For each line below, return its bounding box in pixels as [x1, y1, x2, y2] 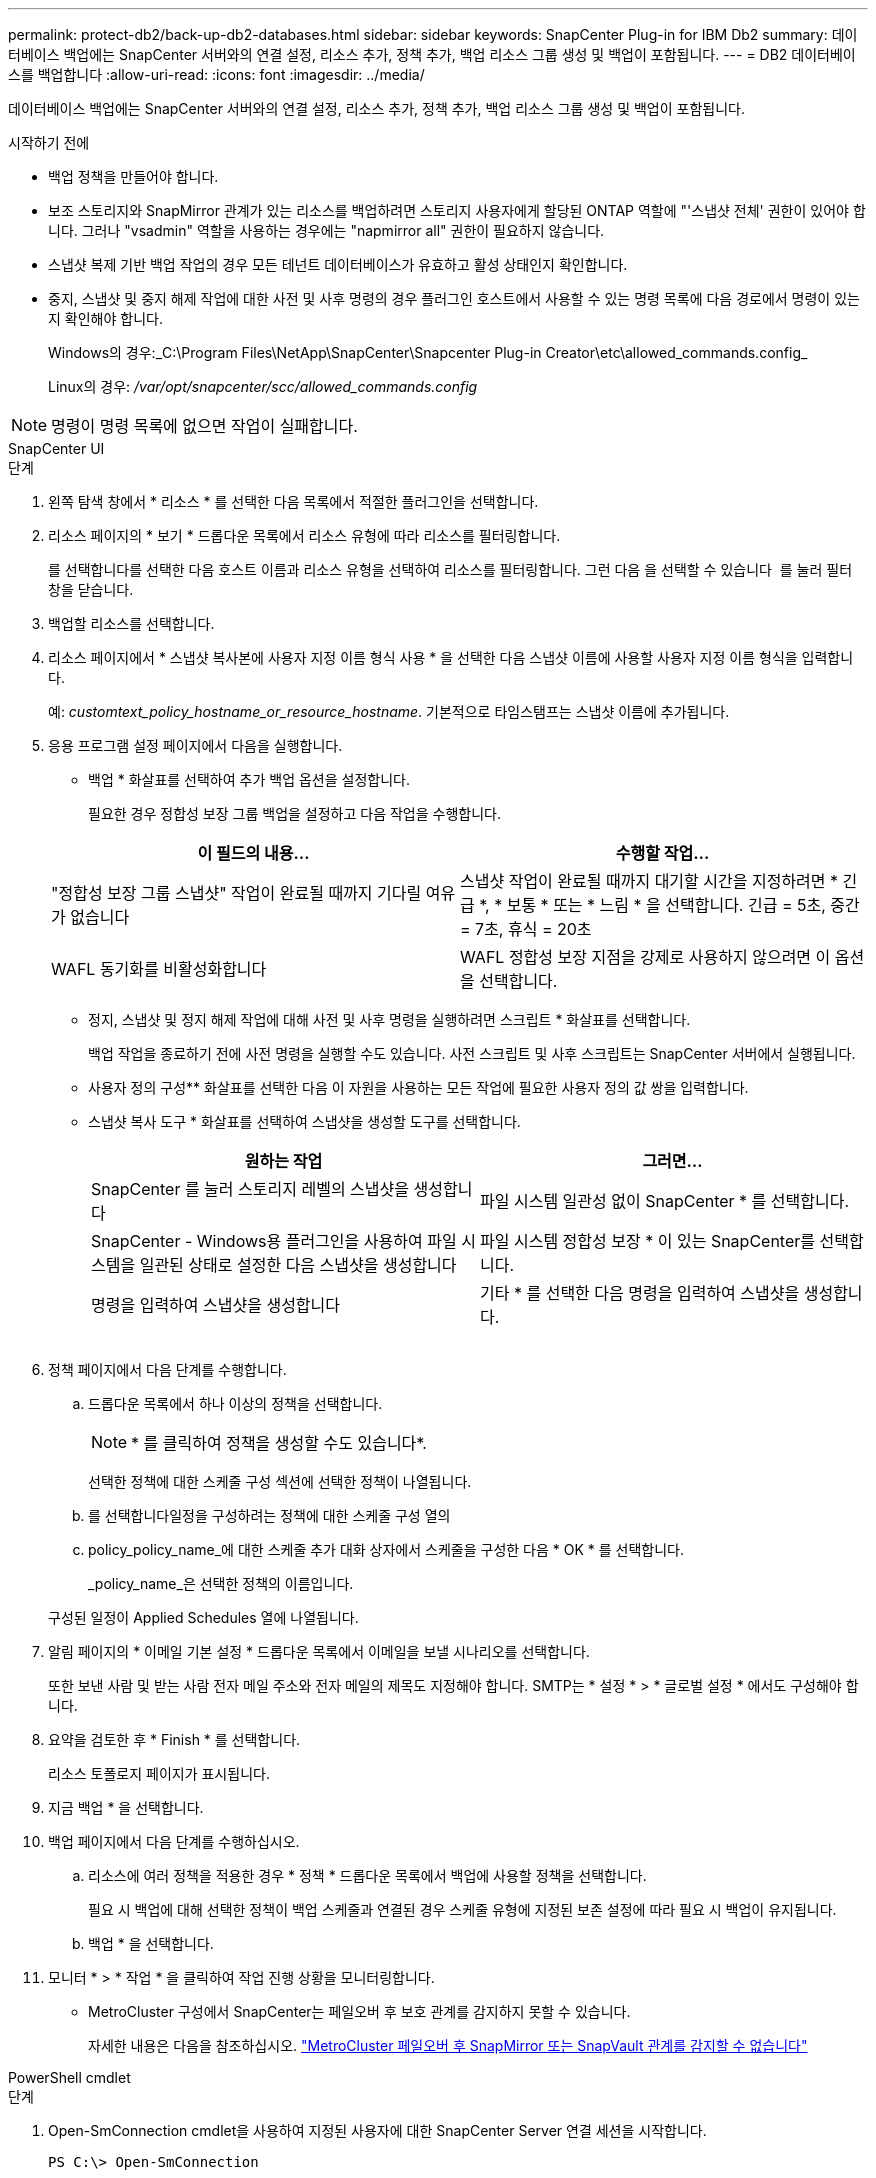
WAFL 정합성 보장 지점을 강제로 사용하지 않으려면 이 [460, 947, 831, 967]
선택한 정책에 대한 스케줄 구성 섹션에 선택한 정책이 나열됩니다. [88, 1473, 472, 1490]
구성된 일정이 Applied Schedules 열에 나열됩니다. [48, 1609, 359, 1626]
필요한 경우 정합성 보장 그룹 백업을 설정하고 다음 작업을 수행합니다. [88, 805, 501, 822]
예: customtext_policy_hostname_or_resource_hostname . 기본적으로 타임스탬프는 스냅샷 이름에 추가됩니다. [48, 703, 730, 720]
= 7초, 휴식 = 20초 [460, 919, 592, 939]
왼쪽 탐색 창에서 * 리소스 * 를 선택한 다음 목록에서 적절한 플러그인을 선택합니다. [48, 493, 539, 510]
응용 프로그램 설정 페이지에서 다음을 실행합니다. [48, 737, 343, 754]
